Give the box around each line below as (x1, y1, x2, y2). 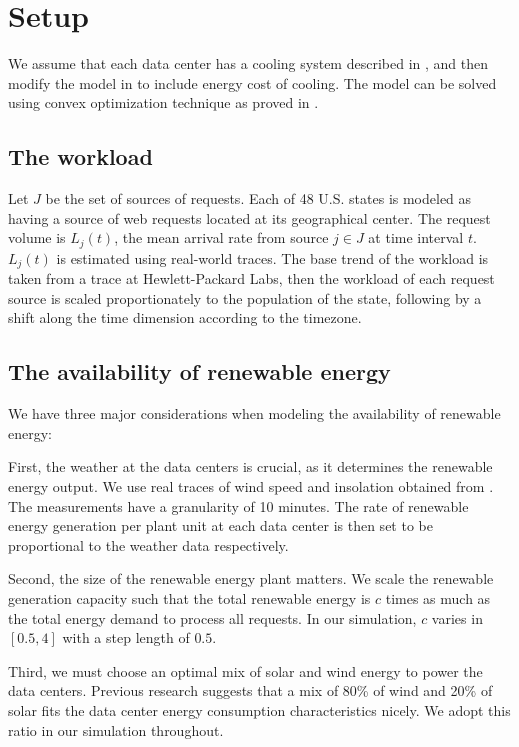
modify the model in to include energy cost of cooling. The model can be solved (8, 72, 497, 93)
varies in (431, 607, 483, 628)
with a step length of (62, 627, 190, 648)
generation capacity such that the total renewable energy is (8, 587, 371, 608)
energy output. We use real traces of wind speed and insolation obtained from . (8, 475, 494, 496)
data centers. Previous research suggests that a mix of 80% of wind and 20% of (8, 680, 493, 701)
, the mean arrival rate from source (114, 227, 329, 248)
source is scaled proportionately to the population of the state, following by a (8, 287, 482, 308)
